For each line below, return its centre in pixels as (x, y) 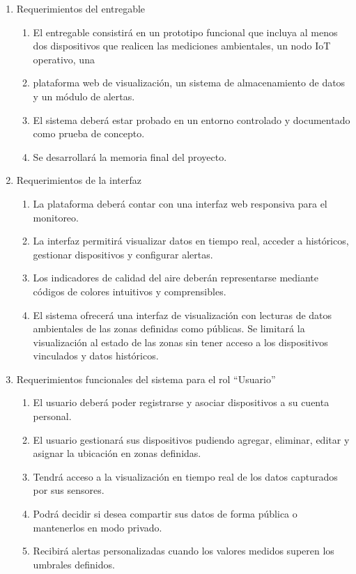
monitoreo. (56, 217)
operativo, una (64, 59)
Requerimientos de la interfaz (79, 180)
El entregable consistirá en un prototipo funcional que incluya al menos (185, 32)
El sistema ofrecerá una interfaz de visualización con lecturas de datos (183, 315)
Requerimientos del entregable (81, 8)
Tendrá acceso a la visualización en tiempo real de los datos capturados (185, 476)
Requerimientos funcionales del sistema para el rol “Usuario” (146, 379)
